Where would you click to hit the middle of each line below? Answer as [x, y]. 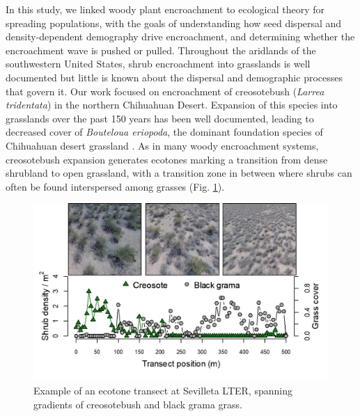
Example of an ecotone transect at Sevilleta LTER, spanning [163, 391]
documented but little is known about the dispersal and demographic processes [174, 77]
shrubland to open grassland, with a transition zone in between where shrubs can [179, 173]
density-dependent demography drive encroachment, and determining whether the [180, 37]
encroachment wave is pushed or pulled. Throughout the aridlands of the [161, 50]
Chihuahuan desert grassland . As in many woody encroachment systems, [162, 145]
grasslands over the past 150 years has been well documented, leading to [160, 118]
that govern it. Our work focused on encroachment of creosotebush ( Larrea [165, 91]
